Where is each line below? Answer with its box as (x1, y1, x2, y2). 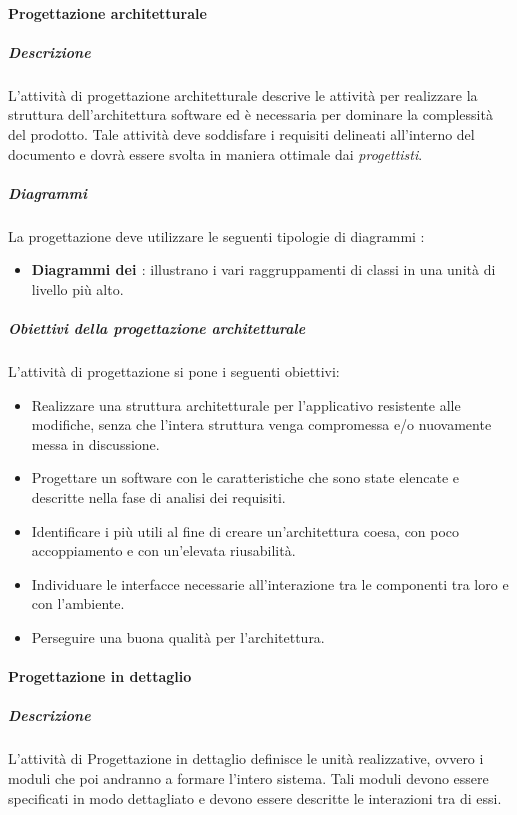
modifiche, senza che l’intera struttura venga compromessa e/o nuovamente (31, 414, 492, 435)
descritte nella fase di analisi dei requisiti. (31, 487, 286, 507)
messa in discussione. (31, 433, 160, 454)
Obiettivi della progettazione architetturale (8, 318, 306, 339)
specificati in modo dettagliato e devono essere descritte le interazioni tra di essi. (8, 787, 502, 808)
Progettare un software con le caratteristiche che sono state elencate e (31, 467, 460, 488)
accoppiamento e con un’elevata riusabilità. (31, 540, 296, 561)
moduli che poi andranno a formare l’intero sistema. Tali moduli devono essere (8, 767, 489, 788)
